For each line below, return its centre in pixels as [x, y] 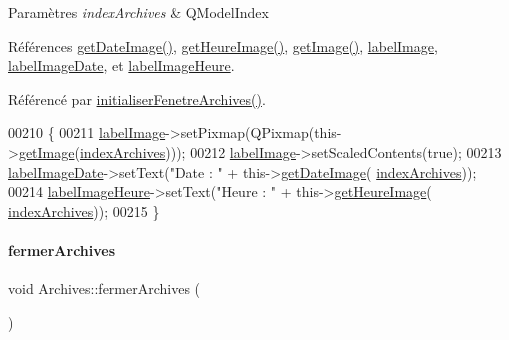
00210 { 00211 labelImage [87, 132]
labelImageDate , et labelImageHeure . [121, 65]
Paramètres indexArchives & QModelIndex [138, 12]
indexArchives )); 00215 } [84, 210]
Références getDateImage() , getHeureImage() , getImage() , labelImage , [223, 45]
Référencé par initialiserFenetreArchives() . [137, 98]
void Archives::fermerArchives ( [104, 288]
